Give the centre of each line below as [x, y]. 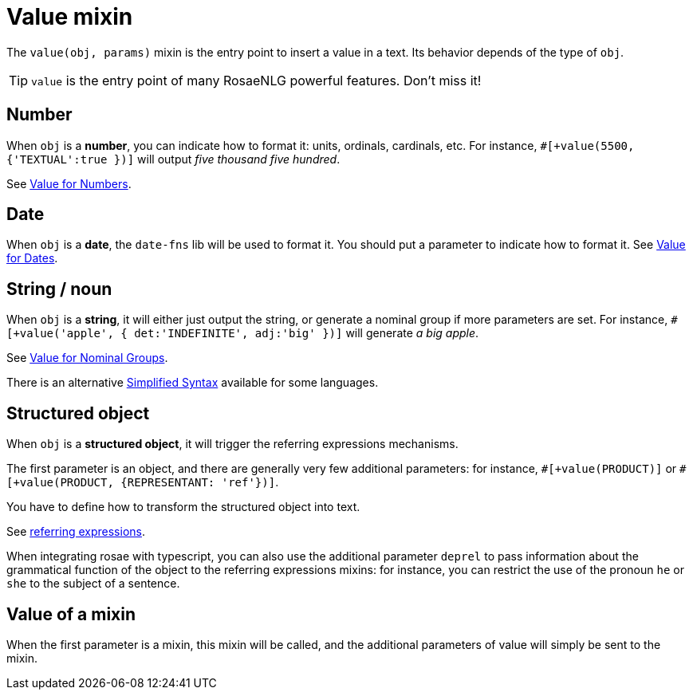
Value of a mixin [71, 614]
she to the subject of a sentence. [93, 584]
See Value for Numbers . [69, 183]
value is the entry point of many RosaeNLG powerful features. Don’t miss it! [256, 80]
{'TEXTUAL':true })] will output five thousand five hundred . [173, 159]
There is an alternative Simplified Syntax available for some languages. [193, 383]
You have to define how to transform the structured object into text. [183, 507]
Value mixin [70, 17]
